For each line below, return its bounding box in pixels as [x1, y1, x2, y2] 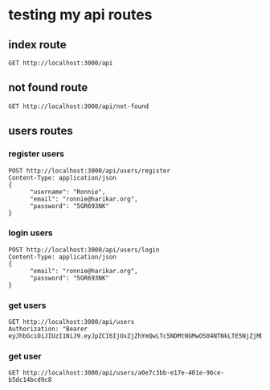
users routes [8, 124, 74, 138]
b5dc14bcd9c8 [8, 376, 52, 384]
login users [8, 227, 54, 239]
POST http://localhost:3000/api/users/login [8, 246, 160, 254]
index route [8, 38, 67, 52]
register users [8, 148, 64, 160]
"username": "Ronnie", [29, 188, 106, 196]
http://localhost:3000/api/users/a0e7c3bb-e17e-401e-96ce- [22, 369, 225, 377]
